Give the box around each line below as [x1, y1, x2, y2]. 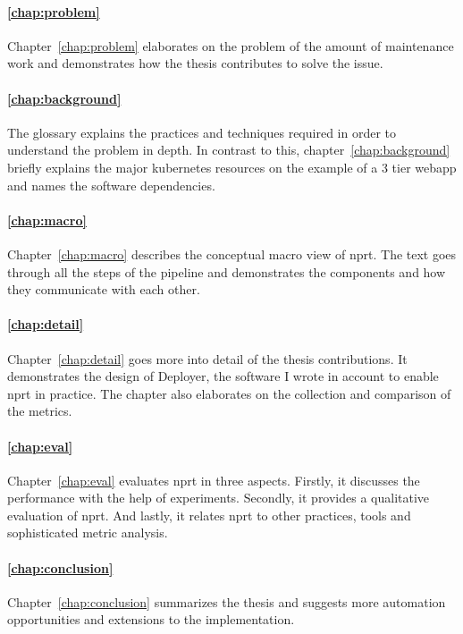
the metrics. [7, 402, 72, 420]
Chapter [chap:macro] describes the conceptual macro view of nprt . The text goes [7, 244, 457, 263]
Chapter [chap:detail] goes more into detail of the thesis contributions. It [7, 349, 408, 368]
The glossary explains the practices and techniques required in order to [7, 123, 397, 141]
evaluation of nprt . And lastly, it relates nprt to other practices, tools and [7, 505, 411, 524]
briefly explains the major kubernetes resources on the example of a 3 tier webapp [7, 157, 457, 176]
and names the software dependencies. [7, 175, 215, 194]
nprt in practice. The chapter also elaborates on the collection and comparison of [7, 384, 451, 402]
